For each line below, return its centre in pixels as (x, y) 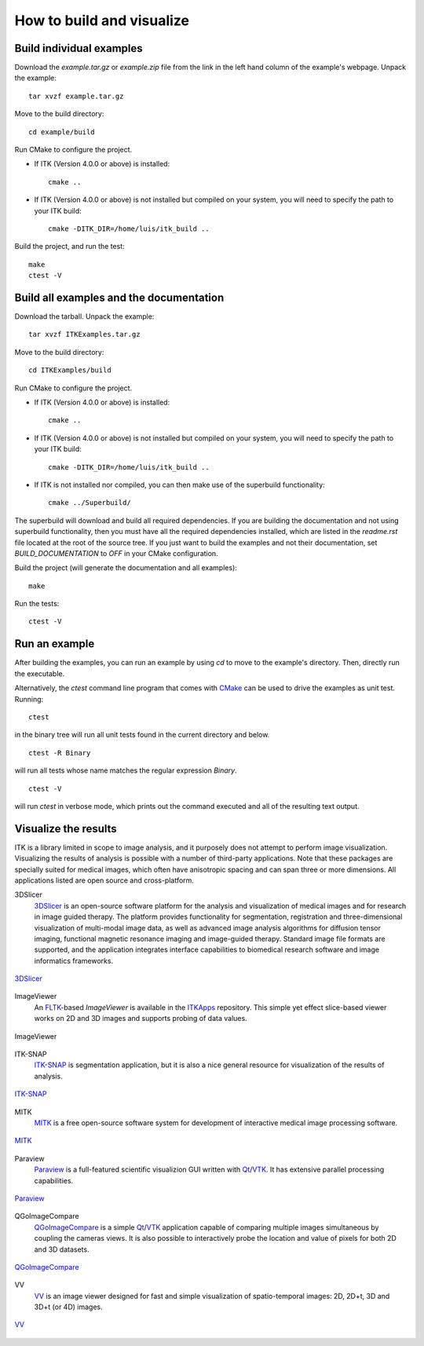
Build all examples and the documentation (119, 297)
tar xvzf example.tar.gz (76, 96)
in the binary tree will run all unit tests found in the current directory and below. (142, 735)
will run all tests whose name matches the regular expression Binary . (126, 770)
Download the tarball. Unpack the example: (84, 316)
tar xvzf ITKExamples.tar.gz (84, 335)
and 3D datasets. (62, 1249)
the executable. (40, 673)
